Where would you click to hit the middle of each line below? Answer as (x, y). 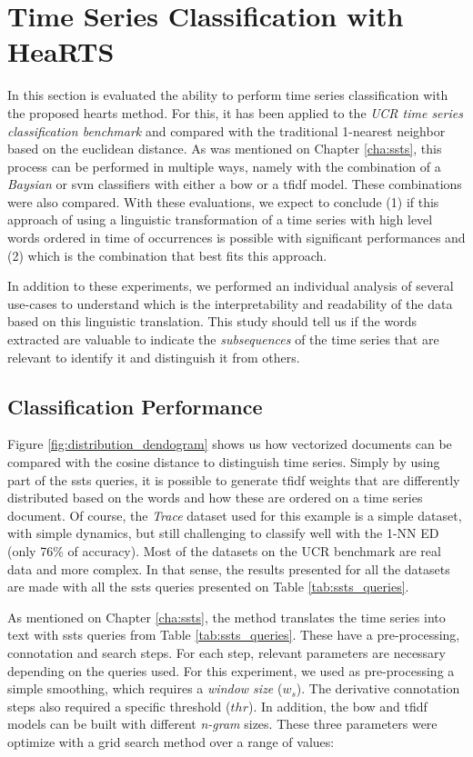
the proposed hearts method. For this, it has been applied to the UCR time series (235, 112)
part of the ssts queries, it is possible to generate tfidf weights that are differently (234, 479)
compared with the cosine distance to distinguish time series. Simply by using (224, 462)
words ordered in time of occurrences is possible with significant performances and (236, 238)
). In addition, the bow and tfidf (337, 706)
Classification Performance (135, 406)
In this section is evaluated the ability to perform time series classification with (228, 95)
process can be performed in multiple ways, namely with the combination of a (224, 166)
